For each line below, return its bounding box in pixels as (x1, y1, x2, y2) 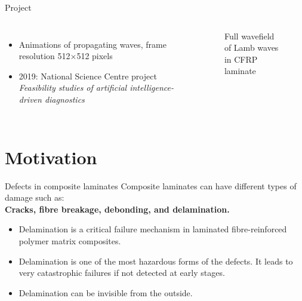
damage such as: (5, 191, 64, 204)
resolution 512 (19, 50, 70, 62)
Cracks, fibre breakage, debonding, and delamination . (5, 202, 230, 215)
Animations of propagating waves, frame (19, 38, 167, 50)
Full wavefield (224, 29, 275, 42)
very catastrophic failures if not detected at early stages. (19, 266, 225, 279)
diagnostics (44, 93, 85, 105)
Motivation (5, 145, 97, 169)
